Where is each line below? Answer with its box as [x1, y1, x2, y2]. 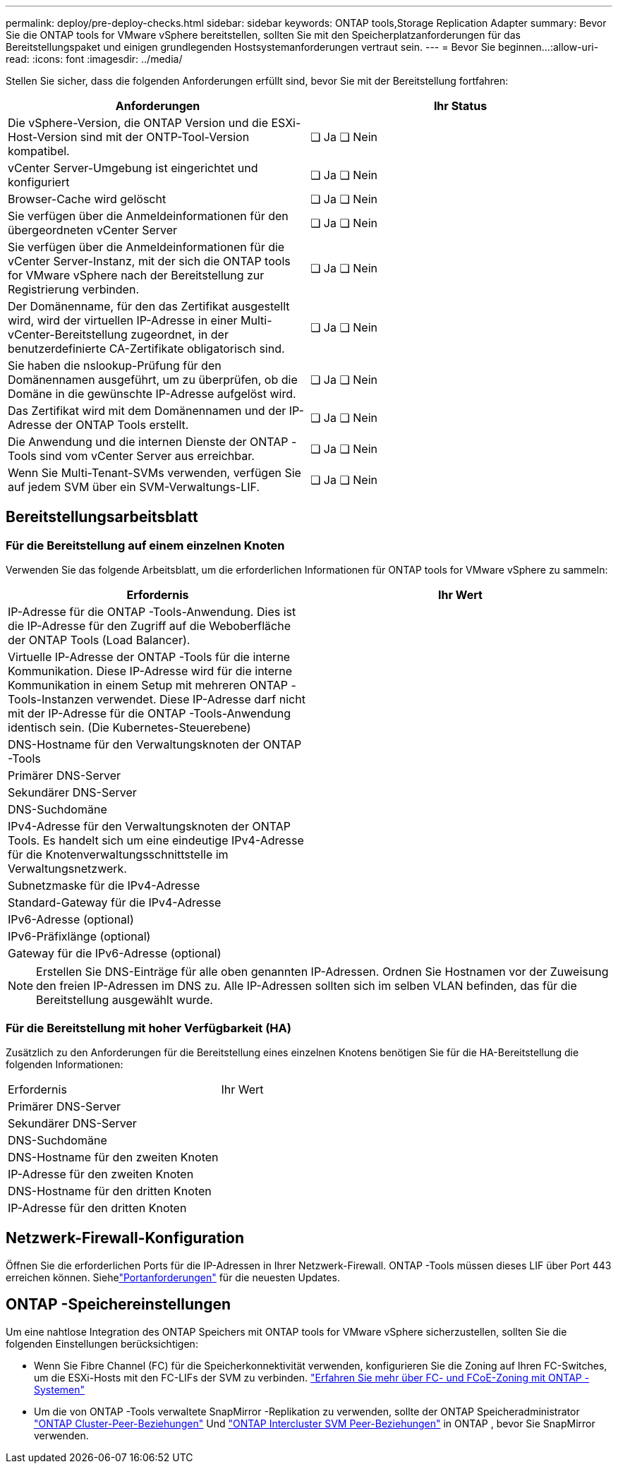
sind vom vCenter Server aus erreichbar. [40, 449, 255, 463]
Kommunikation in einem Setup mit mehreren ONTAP [8, 678, 288, 693]
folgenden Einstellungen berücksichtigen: [6, 1337, 198, 1350]
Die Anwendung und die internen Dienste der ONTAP [8, 435, 289, 449]
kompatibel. [8, 144, 70, 158]
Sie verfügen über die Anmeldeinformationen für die [8, 240, 285, 254]
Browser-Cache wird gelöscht [8, 192, 166, 206]
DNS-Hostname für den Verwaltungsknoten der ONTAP [8, 737, 302, 752]
